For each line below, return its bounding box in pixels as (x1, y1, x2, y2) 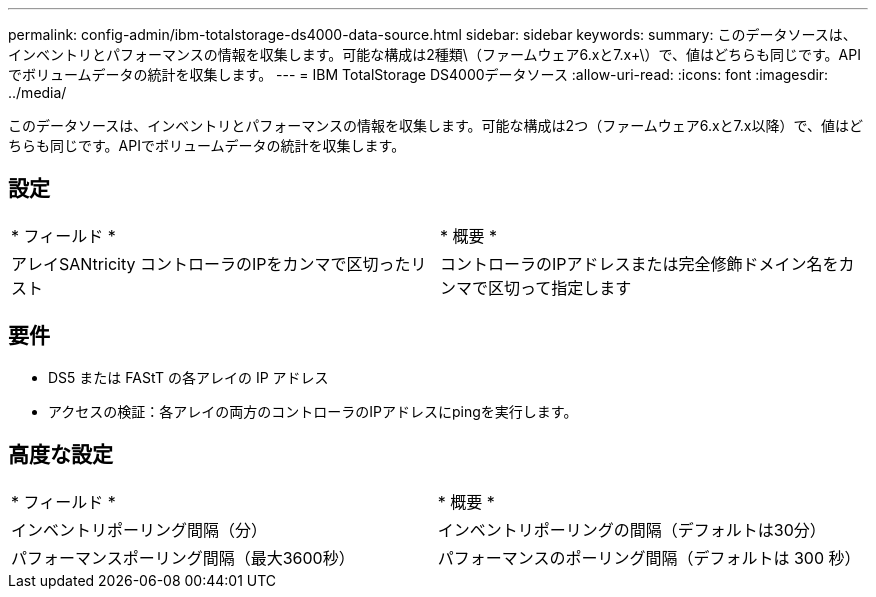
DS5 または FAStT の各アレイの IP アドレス (48, 368, 329, 386)
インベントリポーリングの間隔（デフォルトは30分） (437, 519, 826, 540)
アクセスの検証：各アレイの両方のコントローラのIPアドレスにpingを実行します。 (48, 402, 578, 420)
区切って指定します (488, 277, 632, 298)
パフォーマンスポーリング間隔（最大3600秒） (11, 547, 355, 568)
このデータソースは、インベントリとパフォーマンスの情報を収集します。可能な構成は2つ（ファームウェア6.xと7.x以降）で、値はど (8, 117, 863, 134)
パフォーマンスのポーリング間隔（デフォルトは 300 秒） (437, 547, 861, 568)
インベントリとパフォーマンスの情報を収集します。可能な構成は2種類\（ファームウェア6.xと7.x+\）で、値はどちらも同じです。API (8, 46, 861, 63)
